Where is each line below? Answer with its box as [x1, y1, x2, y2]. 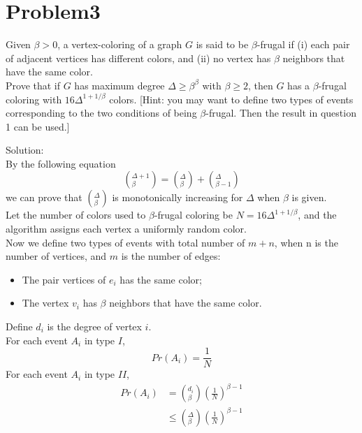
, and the [298, 207, 337, 222]
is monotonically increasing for [112, 190, 243, 205]
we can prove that [6, 190, 82, 205]
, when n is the [274, 235, 338, 249]
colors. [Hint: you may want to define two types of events [109, 91, 354, 106]
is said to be [196, 37, 249, 52]
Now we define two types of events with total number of [6, 235, 245, 249]
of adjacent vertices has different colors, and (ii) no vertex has [6, 50, 271, 65]
